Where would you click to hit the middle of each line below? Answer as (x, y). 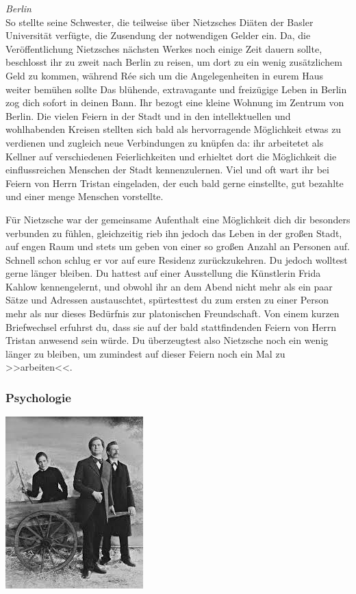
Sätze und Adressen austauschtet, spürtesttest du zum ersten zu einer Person (167, 300)
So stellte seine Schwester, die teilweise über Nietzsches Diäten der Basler (160, 22)
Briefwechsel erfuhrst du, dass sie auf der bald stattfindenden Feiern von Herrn (171, 326)
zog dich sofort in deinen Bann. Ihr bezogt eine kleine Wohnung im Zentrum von (175, 102)
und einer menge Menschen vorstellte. (85, 196)
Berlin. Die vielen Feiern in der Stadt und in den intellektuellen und (148, 115)
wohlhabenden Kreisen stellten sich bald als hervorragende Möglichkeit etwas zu (174, 129)
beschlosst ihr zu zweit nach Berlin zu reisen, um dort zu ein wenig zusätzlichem (174, 62)
